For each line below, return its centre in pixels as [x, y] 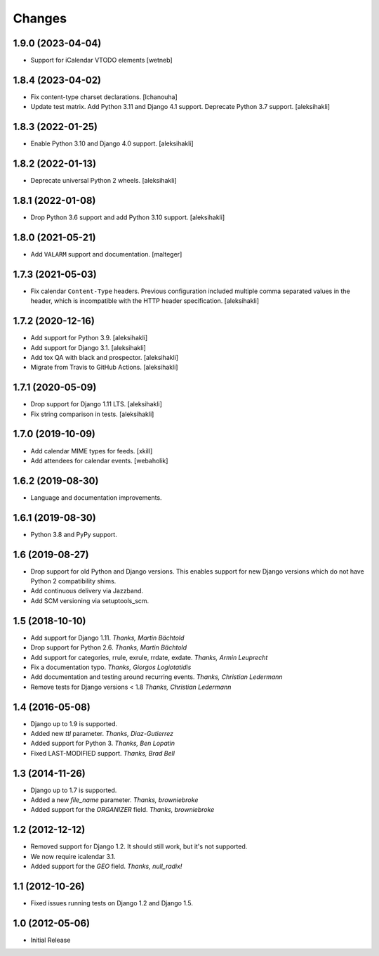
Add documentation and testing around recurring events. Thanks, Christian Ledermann [157, 677]
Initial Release [51, 940]
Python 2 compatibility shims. [73, 581]
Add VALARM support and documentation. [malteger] [106, 254]
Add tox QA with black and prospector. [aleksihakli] [105, 357]
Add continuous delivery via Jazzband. [87, 591]
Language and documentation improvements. [96, 497]
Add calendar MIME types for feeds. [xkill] [92, 451]
